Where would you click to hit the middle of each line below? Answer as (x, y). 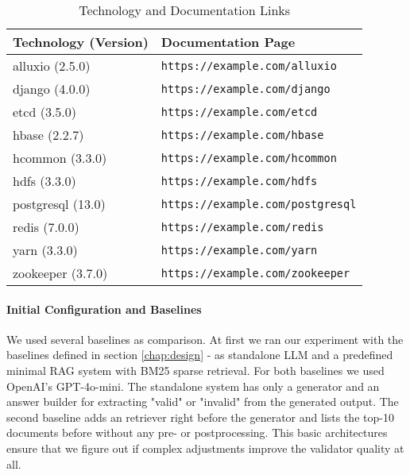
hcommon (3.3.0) (60, 158)
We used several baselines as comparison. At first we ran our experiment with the (205, 339)
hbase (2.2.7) (48, 135)
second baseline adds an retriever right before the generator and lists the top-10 (200, 417)
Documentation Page (228, 42)
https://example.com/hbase (242, 135)
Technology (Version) (81, 42)
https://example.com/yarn (239, 250)
